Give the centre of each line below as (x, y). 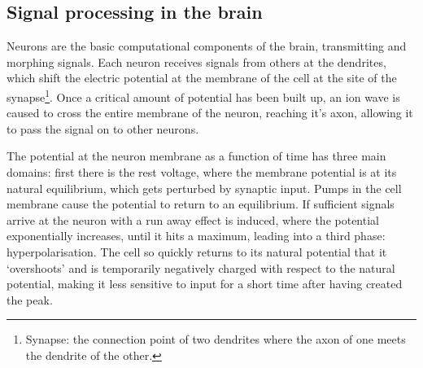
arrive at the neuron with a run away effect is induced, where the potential (193, 219)
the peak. (30, 299)
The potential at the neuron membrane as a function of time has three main (196, 156)
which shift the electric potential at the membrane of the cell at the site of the (202, 78)
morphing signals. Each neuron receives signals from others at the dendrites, (196, 61)
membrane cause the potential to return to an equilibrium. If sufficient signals (201, 204)
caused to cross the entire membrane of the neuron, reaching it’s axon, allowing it (210, 113)
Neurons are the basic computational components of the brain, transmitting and (207, 46)
